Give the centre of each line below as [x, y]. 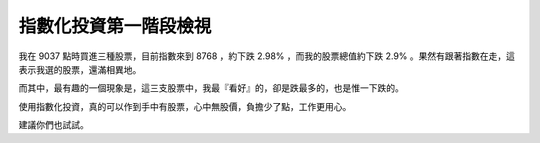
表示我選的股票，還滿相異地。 [80, 69]
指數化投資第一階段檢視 [115, 26]
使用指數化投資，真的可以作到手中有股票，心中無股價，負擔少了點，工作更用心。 [185, 106]
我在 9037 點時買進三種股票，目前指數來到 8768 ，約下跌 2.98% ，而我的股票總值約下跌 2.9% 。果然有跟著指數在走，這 [266, 56]
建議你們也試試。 [53, 125]
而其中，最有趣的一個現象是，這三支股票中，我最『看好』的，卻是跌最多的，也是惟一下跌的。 [211, 88]
